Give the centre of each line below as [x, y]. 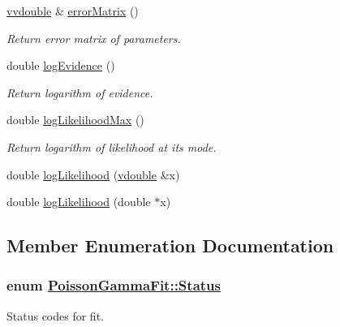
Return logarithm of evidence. [80, 92]
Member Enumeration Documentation [170, 245]
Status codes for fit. [55, 315]
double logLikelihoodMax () [75, 120]
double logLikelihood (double [79, 202]
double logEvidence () [61, 65]
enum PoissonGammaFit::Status [114, 285]
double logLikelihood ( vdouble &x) [93, 174]
